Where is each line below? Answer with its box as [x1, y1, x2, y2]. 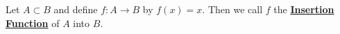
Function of [6, 15, 60, 30]
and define [53, 2, 98, 16]
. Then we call [202, 2, 263, 16]
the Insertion [273, 2, 334, 16]
